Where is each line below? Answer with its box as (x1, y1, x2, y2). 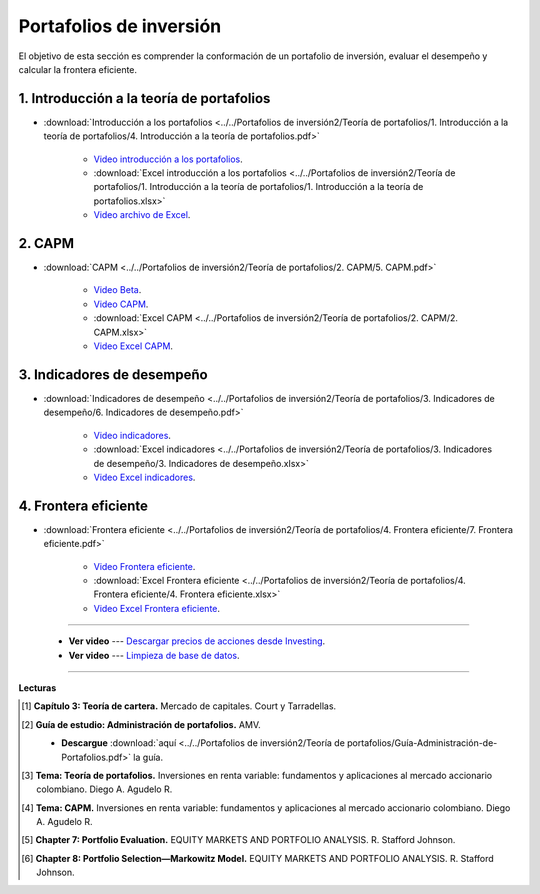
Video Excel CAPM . (93, 340, 174, 352)
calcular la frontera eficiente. (18, 63, 138, 75)
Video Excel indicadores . (93, 471, 196, 483)
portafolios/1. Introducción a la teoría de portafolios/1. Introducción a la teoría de (93, 181, 424, 193)
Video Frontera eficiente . (93, 560, 196, 572)
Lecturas (18, 681, 57, 694)
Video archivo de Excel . (93, 209, 191, 221)
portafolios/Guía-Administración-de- (346, 737, 498, 749)
